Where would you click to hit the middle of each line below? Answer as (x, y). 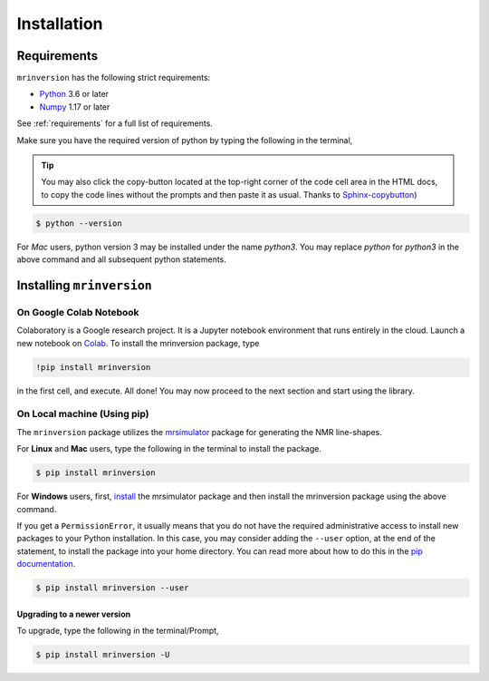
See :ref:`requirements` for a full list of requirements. (115, 123)
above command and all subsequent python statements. (121, 259)
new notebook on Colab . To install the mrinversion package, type (138, 343)
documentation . (46, 564)
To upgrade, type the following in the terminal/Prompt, (118, 631)
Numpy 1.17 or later (75, 107)
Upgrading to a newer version (74, 614)
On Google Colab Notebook (78, 312)
